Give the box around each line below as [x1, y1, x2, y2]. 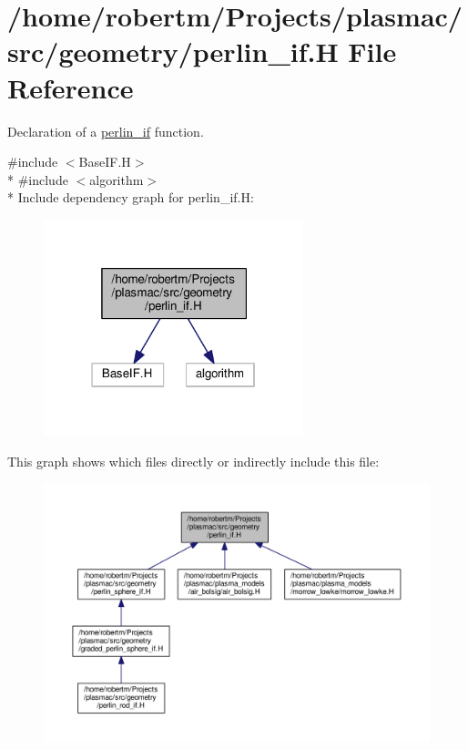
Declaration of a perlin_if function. [7, 121, 204, 140]
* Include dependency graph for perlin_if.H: [7, 188, 254, 207]
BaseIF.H [78, 152, 131, 171]
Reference [7, 68, 134, 106]
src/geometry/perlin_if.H [7, 33, 339, 70]
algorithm [89, 170, 144, 189]
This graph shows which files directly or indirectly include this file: [7, 451, 380, 470]
